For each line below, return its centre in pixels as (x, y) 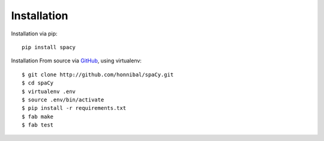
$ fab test (38, 125)
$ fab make (38, 116)
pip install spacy (49, 47)
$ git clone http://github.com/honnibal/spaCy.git (98, 74)
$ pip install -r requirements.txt (74, 108)
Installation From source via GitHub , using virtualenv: (76, 61)
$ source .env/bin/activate (63, 100)
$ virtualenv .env (49, 91)
